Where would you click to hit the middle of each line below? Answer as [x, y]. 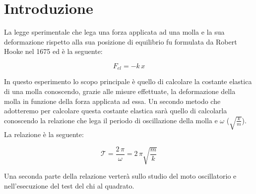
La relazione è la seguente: [44, 134]
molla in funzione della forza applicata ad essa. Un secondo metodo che [112, 101]
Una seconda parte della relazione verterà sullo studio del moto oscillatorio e [120, 175]
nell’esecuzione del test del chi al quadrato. [69, 185]
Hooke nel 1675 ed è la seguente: [53, 51]
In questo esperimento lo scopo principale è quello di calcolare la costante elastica [128, 81]
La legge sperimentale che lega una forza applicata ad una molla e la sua [114, 32]
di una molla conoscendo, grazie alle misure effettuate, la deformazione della [120, 91]
